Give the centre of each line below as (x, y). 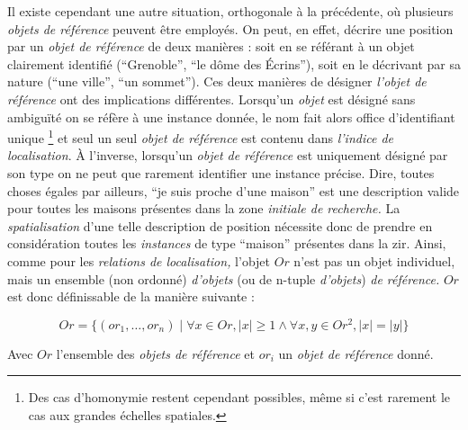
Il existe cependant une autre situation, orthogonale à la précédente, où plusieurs (230, 11)
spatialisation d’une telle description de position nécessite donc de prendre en (220, 225)
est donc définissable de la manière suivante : (131, 296)
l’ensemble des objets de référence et (155, 353)
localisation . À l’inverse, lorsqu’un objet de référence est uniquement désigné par (228, 155)
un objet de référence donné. (356, 353)
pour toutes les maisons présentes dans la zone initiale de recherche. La (204, 208)
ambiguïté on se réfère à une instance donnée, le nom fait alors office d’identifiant (231, 116)
